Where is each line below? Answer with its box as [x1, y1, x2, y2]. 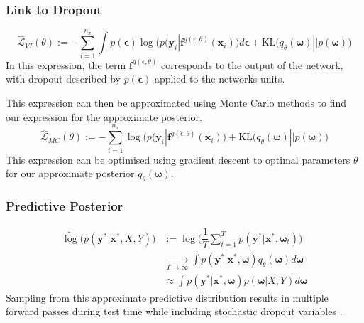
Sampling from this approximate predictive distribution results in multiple [6, 290, 329, 305]
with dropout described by [6, 71, 121, 86]
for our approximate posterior [6, 166, 135, 181]
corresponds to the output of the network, [160, 57, 343, 72]
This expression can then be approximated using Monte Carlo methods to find [6, 95, 347, 110]
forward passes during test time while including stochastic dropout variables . [6, 304, 343, 319]
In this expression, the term [6, 57, 126, 72]
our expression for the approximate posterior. [6, 109, 202, 124]
